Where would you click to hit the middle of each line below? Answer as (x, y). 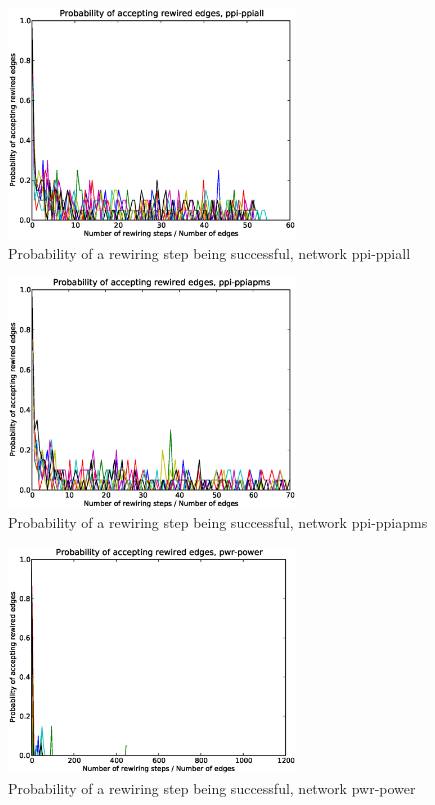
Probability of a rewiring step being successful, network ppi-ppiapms (218, 522)
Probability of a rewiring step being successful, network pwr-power (212, 787)
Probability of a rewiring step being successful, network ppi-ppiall (209, 252)
